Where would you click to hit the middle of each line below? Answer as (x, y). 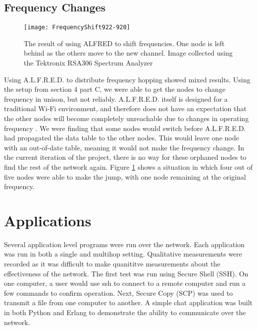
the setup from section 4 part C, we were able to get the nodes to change (115, 89)
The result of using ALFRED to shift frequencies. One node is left (124, 43)
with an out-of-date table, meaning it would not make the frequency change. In (124, 147)
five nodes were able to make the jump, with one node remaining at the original (125, 176)
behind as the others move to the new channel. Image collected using (128, 53)
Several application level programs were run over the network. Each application (124, 244)
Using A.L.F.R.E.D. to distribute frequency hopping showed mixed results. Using (127, 79)
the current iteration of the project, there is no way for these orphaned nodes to (125, 157)
